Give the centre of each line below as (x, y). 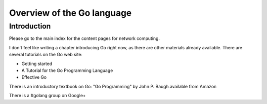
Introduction (30, 26)
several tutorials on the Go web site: (46, 55)
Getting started (37, 64)
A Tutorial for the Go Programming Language (67, 70)
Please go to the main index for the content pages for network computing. (85, 38)
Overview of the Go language (70, 13)
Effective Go (34, 77)
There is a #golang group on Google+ (47, 96)
